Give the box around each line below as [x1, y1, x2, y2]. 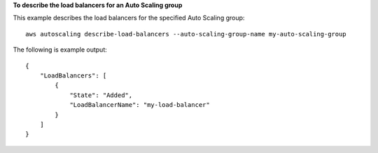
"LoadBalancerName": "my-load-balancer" [69, 101, 210, 109]
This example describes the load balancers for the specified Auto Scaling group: [13, 14, 245, 22]
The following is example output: [13, 45, 108, 54]
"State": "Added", [69, 91, 133, 99]
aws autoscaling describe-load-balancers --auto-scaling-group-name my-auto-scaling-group [25, 30, 346, 38]
